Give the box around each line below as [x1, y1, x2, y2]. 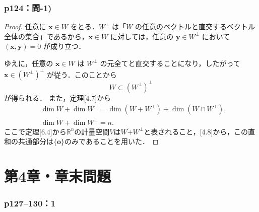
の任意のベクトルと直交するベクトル [135, 21, 255, 32]
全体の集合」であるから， [4, 31, 89, 41]
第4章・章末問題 [4, 166, 111, 186]
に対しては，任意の [110, 31, 174, 41]
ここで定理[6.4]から [4, 126, 67, 136]
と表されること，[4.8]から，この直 [144, 126, 255, 136]
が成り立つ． [43, 41, 86, 51]
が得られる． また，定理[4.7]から [4, 92, 111, 103]
